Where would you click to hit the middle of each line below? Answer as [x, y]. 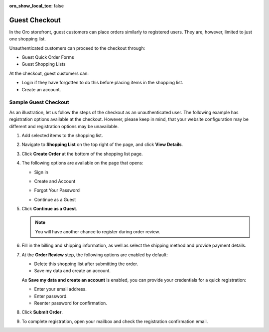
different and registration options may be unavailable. [64, 126]
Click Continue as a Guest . [49, 209]
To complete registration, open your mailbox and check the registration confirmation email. [115, 321]
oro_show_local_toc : [31, 6]
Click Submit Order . [42, 312]
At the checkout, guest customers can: [49, 73]
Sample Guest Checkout [39, 102]
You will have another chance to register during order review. [98, 231]
